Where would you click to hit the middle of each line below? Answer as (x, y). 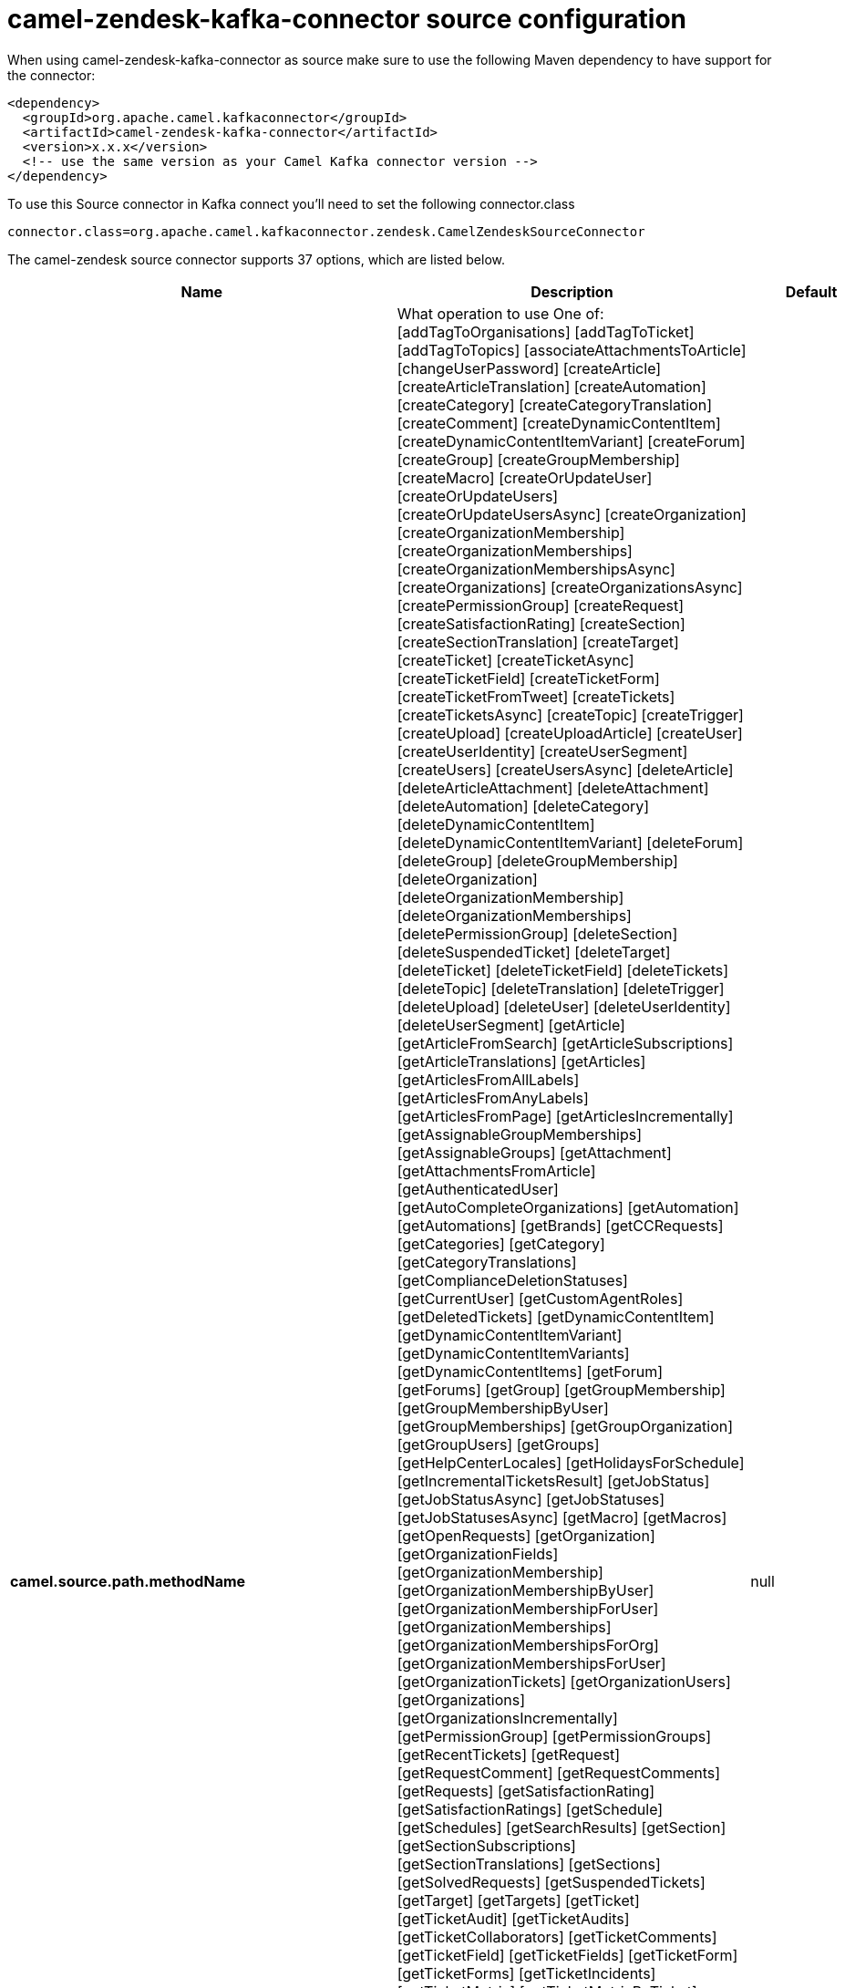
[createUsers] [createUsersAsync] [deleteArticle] (565, 769)
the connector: (52, 75)
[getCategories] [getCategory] (501, 1243)
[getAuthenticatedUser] (478, 1189)
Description (572, 291)
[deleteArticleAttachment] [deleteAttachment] (553, 787)
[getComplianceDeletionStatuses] (512, 1280)
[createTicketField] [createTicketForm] (528, 678)
